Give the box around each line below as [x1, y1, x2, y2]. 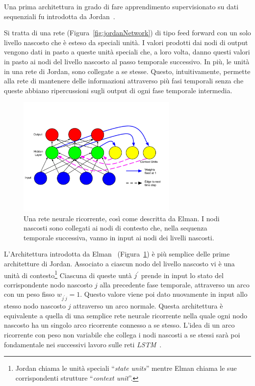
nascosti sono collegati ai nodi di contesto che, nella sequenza [24, 223, 207, 233]
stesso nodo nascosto [4, 301, 66, 311]
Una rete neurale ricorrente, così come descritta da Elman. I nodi [24, 213, 220, 223]
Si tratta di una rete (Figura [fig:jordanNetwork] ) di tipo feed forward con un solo [4, 27, 251, 38]
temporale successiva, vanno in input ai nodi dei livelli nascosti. [24, 232, 214, 242]
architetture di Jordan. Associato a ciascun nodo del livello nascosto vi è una [4, 258, 235, 269]
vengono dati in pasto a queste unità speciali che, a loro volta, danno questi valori [4, 47, 250, 57]
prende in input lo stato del [141, 270, 224, 280]
